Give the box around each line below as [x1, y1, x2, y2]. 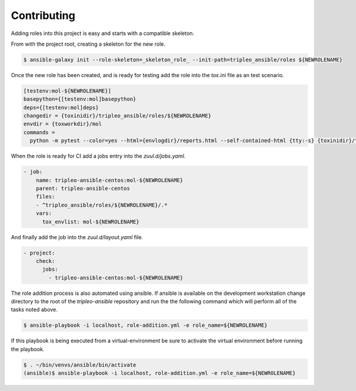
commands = [23, 129, 55, 136]
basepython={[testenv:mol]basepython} [23, 96, 136, 103]
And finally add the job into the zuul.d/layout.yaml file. [11, 233, 144, 240]
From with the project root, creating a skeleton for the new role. [11, 40, 166, 47]
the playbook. [11, 345, 44, 352]
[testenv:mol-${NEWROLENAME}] [23, 87, 112, 94]
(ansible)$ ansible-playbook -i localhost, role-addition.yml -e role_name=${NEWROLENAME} [23, 370, 296, 377]
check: [36, 258, 55, 264]
